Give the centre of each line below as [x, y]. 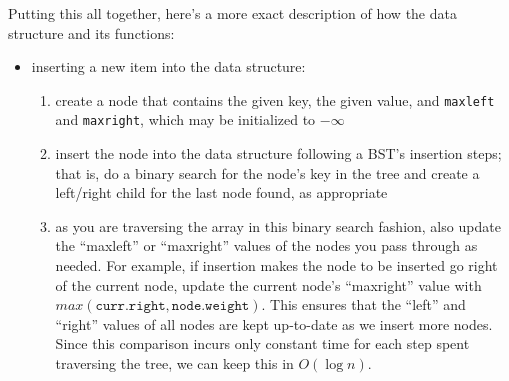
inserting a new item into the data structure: [168, 66]
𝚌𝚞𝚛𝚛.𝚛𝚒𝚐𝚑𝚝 [130, 306]
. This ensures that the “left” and [363, 304]
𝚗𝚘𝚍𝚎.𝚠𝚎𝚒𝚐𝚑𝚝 [210, 306]
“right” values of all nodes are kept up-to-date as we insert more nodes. [274, 323]
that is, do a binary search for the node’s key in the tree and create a [267, 172]
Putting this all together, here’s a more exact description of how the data [232, 13]
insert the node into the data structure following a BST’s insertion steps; [278, 153]
